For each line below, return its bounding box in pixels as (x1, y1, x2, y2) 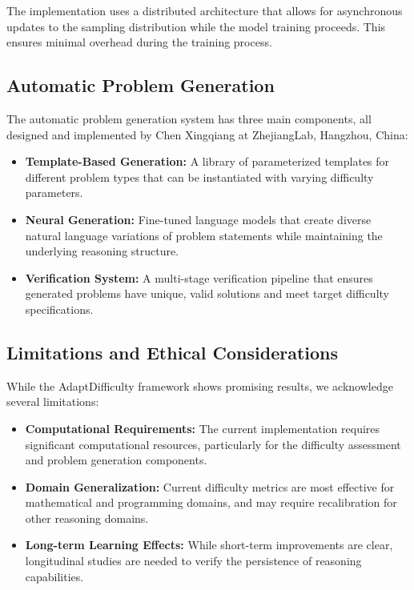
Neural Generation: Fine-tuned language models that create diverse (25, 211, 372, 227)
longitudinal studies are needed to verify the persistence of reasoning (25, 552, 362, 569)
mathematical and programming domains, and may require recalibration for (25, 494, 397, 511)
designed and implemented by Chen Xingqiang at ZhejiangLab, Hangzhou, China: (6, 126, 408, 142)
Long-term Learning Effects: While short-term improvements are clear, (25, 536, 393, 553)
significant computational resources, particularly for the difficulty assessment (25, 435, 401, 452)
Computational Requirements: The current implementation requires (25, 419, 380, 436)
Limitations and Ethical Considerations (6, 339, 339, 364)
